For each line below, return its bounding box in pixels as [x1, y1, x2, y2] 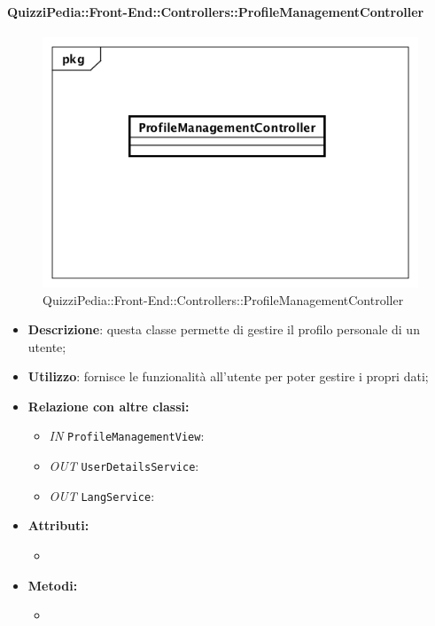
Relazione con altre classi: [27, 396, 190, 415]
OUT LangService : [49, 486, 155, 505]
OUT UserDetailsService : [49, 457, 199, 475]
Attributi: [27, 516, 89, 535]
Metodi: [27, 575, 78, 594]
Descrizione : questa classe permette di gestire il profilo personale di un [27, 320, 420, 339]
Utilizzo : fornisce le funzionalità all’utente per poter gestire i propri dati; [27, 367, 429, 386]
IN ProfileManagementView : [49, 426, 205, 445]
